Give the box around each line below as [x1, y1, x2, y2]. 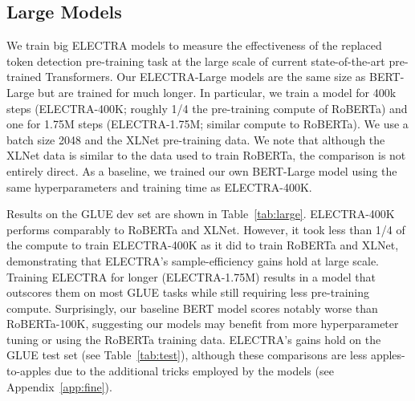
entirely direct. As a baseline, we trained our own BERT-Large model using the [6, 162, 397, 179]
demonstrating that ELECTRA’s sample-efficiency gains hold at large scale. [6, 252, 379, 269]
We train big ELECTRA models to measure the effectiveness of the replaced [6, 37, 382, 54]
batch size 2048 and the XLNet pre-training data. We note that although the [6, 131, 385, 148]
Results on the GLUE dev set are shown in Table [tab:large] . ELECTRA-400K [6, 205, 395, 222]
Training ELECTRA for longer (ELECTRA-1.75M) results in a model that [6, 268, 376, 285]
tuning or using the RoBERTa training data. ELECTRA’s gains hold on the [6, 330, 381, 347]
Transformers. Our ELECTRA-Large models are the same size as [45, 68, 366, 85]
